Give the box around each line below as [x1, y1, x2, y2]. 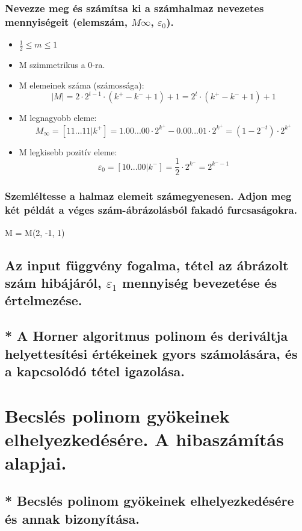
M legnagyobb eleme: [19, 111, 97, 124]
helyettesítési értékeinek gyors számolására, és [5, 344, 298, 362]
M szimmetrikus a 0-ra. [19, 58, 105, 70]
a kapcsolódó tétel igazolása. [5, 361, 185, 380]
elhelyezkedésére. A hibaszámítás [5, 426, 284, 451]
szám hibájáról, [5, 273, 102, 291]
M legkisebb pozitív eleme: [19, 145, 117, 158]
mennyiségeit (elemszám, [5, 14, 128, 29]
